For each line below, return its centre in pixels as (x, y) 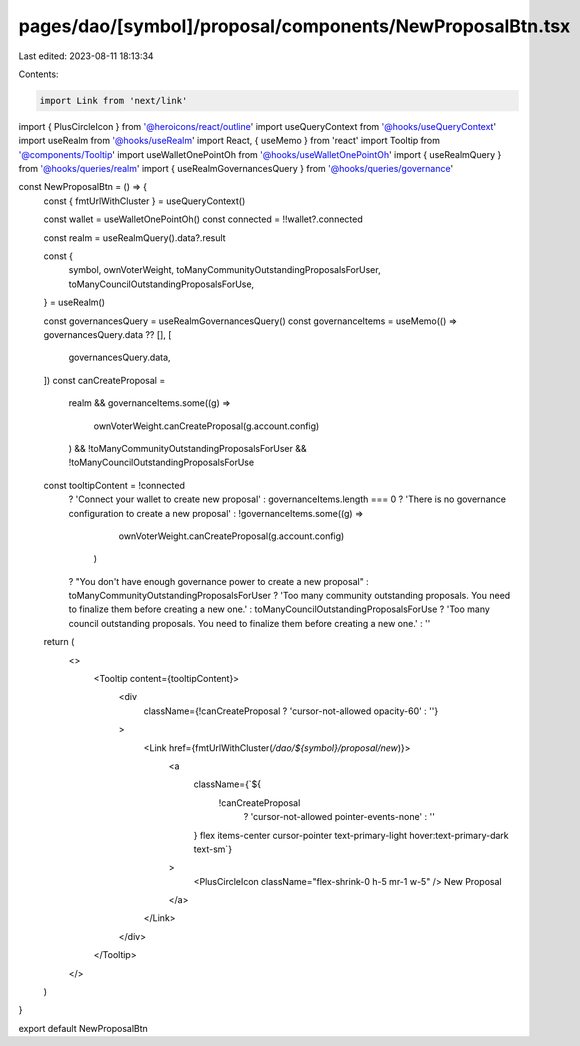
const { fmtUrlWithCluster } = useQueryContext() (144, 201)
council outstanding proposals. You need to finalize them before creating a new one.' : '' (249, 623)
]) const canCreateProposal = (104, 380)
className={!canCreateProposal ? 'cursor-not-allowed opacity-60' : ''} (291, 711)
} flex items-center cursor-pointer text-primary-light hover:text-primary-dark (351, 835)
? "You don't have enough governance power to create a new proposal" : (218, 581)
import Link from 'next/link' (113, 100)
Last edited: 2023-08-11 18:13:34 (86, 56)
